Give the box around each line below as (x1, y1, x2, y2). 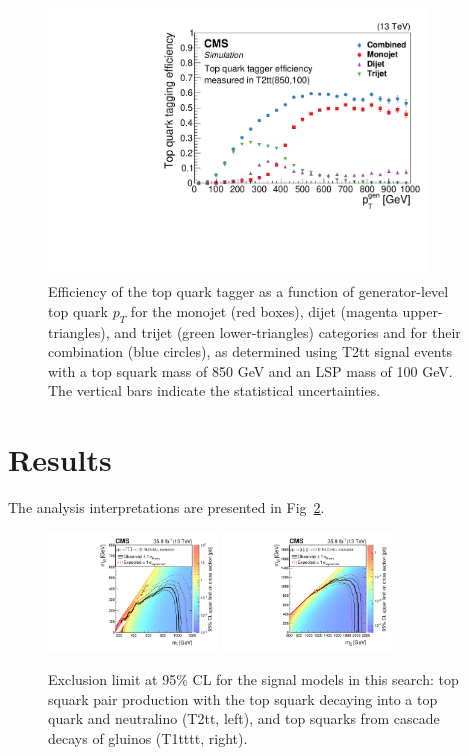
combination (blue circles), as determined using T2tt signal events (48, 341, 453, 362)
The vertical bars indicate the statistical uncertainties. (48, 380, 381, 401)
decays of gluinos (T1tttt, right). (48, 728, 248, 748)
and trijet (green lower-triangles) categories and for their (114, 321, 461, 342)
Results (8, 439, 112, 480)
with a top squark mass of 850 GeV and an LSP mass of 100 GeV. (48, 360, 453, 381)
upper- (402, 300, 443, 321)
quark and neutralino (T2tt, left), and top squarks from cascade (48, 708, 440, 729)
